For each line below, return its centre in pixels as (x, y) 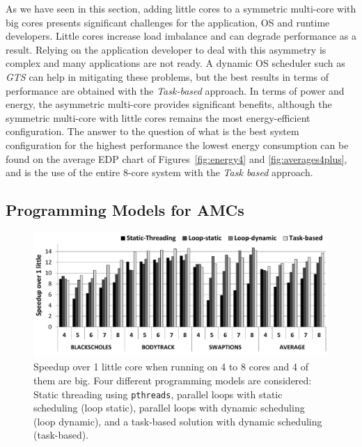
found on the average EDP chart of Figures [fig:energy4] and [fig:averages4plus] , (176, 158)
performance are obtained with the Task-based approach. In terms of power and (175, 90)
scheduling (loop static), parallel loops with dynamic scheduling (169, 408)
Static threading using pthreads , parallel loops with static (158, 394)
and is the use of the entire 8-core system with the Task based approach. (159, 172)
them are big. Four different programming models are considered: (173, 380)
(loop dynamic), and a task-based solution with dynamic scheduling (178, 421)
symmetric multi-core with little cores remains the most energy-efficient (158, 117)
